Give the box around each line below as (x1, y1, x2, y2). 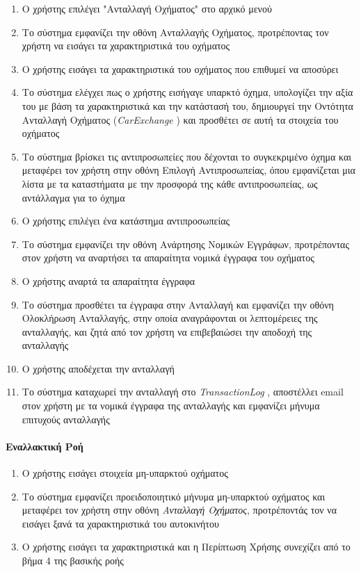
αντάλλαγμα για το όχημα (22, 190, 125, 204)
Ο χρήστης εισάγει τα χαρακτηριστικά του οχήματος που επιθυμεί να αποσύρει (22, 61, 339, 76)
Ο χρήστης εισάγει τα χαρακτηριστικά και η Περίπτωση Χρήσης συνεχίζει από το (22, 539, 351, 554)
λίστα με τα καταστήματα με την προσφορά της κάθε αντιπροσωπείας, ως (22, 176, 318, 190)
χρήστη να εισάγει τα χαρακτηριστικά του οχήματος (22, 38, 230, 53)
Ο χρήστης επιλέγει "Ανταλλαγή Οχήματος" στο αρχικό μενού (22, 1, 272, 15)
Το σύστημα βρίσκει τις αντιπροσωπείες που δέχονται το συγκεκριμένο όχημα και (22, 149, 352, 163)
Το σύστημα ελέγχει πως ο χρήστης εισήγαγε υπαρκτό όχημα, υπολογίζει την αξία (22, 85, 353, 99)
